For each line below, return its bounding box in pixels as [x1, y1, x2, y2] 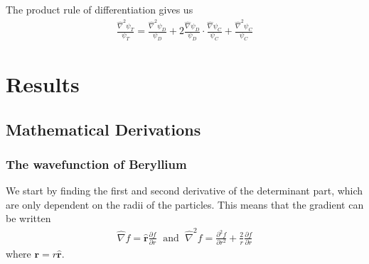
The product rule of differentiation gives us [6, 2, 193, 16]
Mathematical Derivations [6, 118, 201, 140]
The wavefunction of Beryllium [6, 155, 187, 172]
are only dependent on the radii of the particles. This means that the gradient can [6, 197, 364, 211]
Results [6, 69, 80, 98]
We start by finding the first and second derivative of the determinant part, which [6, 183, 363, 198]
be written [6, 211, 51, 226]
